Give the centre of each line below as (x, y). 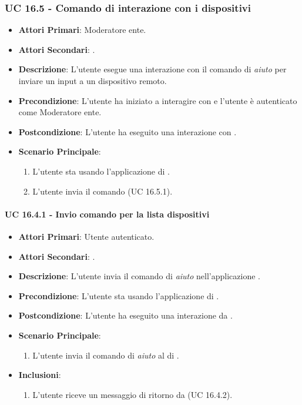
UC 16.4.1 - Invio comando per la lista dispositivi (107, 214)
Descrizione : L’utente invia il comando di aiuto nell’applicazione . (139, 276)
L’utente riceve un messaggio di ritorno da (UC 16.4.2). (132, 394)
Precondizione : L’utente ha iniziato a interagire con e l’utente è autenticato (158, 100)
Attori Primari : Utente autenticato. (86, 236)
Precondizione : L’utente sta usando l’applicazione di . (119, 295)
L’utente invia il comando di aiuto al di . (106, 355)
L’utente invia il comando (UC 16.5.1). (103, 191)
